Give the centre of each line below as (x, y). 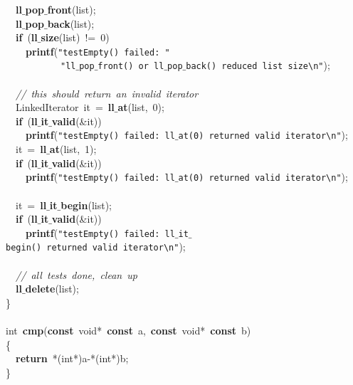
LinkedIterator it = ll (65, 107)
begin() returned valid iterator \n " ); (96, 247)
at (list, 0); (141, 107)
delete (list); (52, 289)
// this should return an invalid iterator (107, 93)
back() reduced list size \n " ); (258, 65)
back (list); (71, 23)
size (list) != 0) (75, 37)
